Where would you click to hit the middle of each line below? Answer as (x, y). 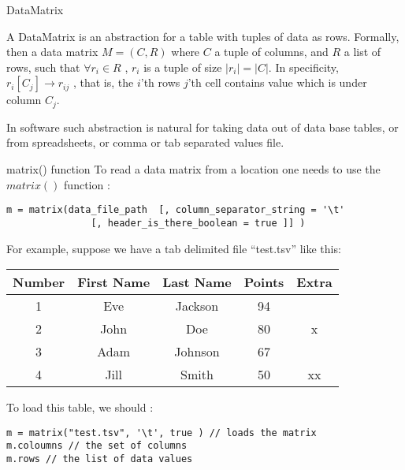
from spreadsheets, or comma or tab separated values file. (145, 142)
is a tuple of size (183, 67)
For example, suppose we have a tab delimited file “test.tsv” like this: (174, 248)
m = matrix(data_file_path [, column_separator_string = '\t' (176, 210)
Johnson (197, 352)
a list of (362, 52)
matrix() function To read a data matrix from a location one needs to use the (193, 169)
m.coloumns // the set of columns (97, 446)
